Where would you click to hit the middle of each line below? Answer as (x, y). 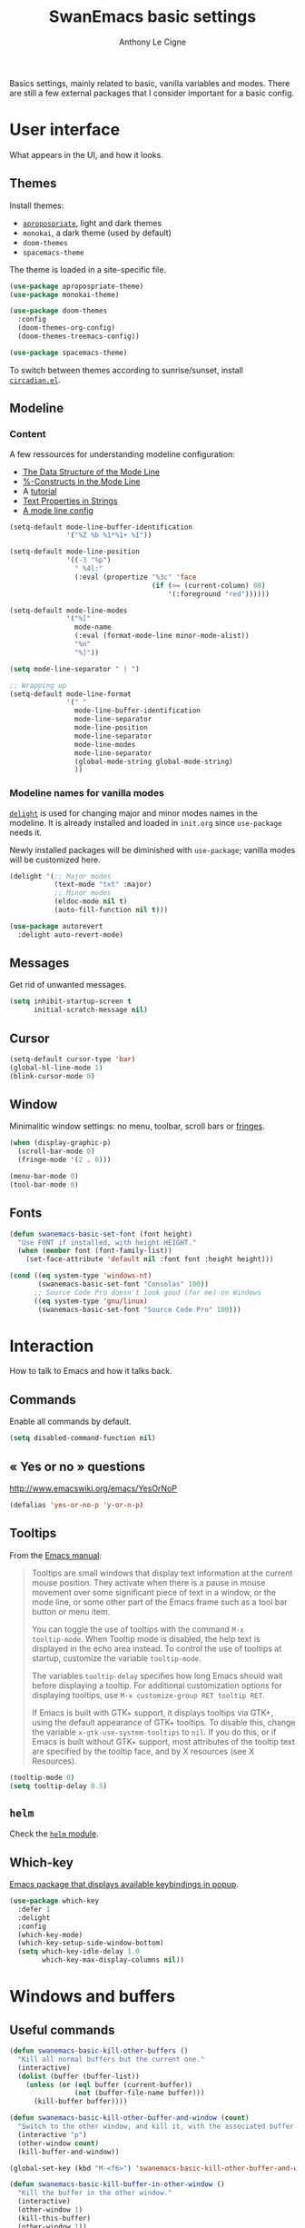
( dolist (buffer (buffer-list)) (79, 2076)
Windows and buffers (92, 1997)
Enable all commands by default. (70, 1422)
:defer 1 (34, 1909)
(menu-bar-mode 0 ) (44, 1177)
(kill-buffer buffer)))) (80, 2102)
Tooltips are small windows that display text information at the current (162, 1573)
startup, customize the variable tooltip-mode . (116, 1658)
